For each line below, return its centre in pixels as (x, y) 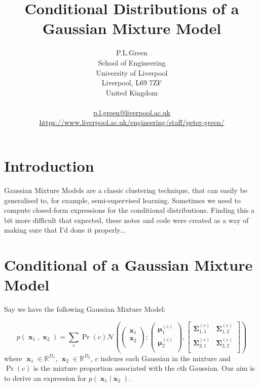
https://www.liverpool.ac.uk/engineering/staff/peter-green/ (132, 122)
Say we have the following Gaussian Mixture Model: (85, 309)
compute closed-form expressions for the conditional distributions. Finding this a (129, 210)
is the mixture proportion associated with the (104, 368)
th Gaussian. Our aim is (217, 368)
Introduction (49, 166)
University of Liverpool (132, 72)
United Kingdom (132, 92)
